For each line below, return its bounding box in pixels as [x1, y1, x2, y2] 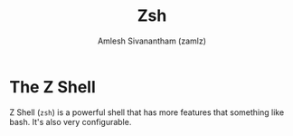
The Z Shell [9, 76, 97, 97]
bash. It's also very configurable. [9, 116, 132, 127]
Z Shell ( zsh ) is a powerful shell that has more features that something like [9, 106, 285, 118]
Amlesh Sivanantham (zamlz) [98, 35, 206, 46]
